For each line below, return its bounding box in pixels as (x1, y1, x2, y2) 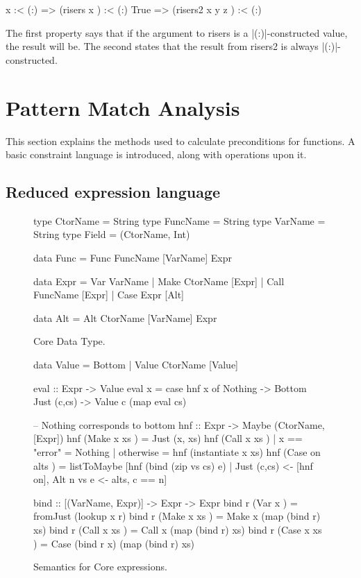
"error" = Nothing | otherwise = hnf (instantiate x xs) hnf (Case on (33, 445, 321, 459)
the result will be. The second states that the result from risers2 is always (6, 39, 319, 53)
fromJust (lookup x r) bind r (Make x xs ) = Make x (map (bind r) (33, 509, 321, 523)
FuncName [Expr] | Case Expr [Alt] (33, 287, 184, 302)
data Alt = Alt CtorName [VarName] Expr (33, 310, 217, 325)
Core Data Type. (33, 334, 106, 348)
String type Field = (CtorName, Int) (33, 227, 190, 241)
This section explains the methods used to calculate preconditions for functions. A (6, 133, 355, 148)
